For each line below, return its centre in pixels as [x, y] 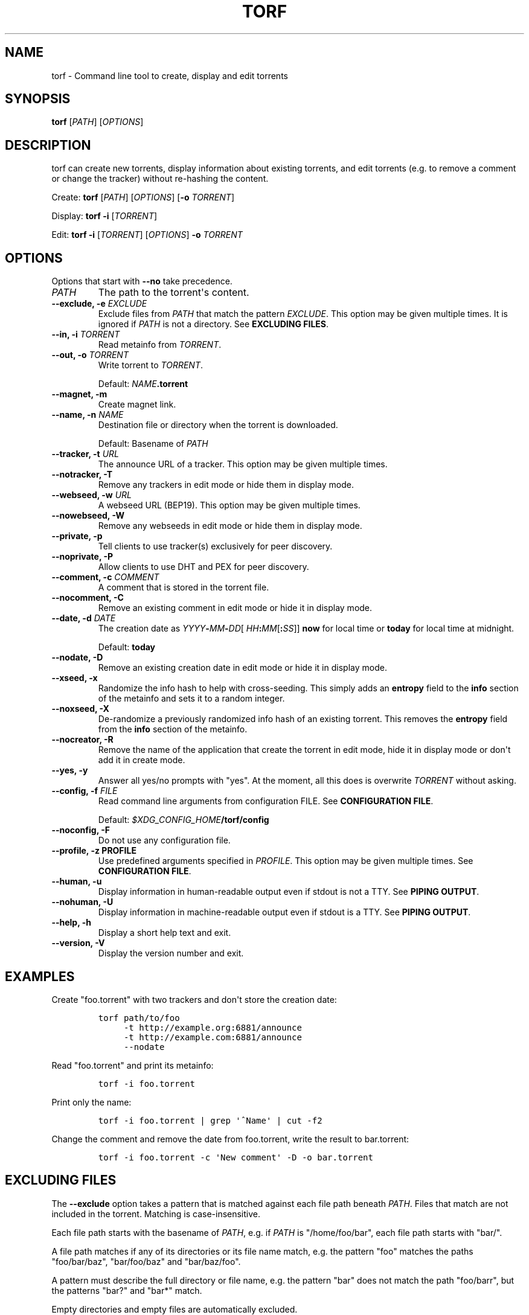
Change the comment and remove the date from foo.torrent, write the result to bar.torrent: [230, 1139]
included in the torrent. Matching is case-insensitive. [156, 1214]
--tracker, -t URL [85, 454]
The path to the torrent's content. [174, 293]
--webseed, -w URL [92, 495]
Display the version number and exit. [171, 953]
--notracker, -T [82, 475]
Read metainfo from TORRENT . [160, 345]
